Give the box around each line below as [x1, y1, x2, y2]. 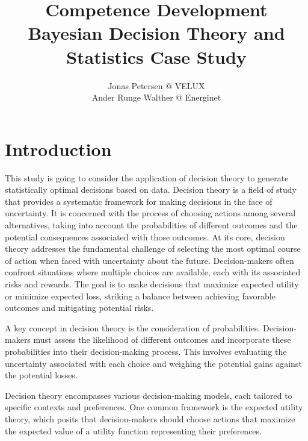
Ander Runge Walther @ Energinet [91, 91, 221, 104]
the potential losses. [5, 369, 78, 381]
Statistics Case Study [66, 44, 247, 69]
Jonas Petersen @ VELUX [108, 79, 205, 92]
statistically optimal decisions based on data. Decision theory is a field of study [5, 183, 297, 196]
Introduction [5, 136, 112, 161]
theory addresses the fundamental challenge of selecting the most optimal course [5, 242, 301, 255]
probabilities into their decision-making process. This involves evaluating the [5, 345, 287, 357]
